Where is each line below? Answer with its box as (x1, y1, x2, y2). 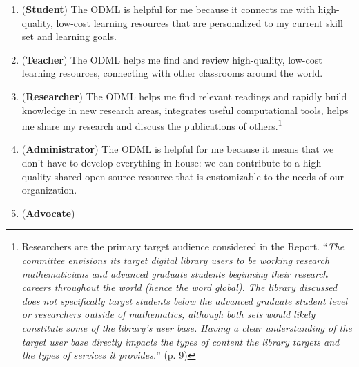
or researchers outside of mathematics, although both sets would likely (21, 307, 316, 321)
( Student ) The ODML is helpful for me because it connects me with (21, 2, 315, 16)
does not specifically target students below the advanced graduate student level (21, 293, 348, 308)
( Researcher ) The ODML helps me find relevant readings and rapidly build (21, 88, 347, 103)
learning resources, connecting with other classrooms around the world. (21, 66, 323, 80)
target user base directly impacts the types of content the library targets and (21, 334, 340, 348)
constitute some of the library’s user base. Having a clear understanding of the (21, 320, 352, 335)
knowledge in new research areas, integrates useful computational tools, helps (21, 102, 349, 117)
